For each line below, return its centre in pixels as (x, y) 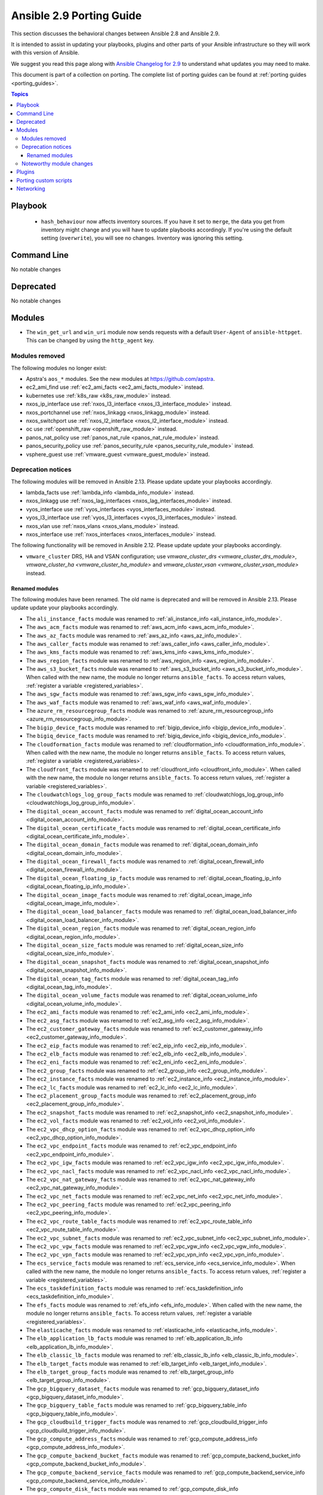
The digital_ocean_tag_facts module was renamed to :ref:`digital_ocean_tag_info (132, 978)
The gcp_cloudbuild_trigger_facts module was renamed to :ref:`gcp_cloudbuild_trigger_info (147, 1422)
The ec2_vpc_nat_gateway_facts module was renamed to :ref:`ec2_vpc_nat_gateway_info (141, 1179)
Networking (31, 189)
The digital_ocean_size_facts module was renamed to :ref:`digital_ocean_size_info (135, 945)
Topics (20, 94)
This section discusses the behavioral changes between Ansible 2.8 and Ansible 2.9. (115, 33)
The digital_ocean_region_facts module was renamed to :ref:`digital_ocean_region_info (141, 928)
